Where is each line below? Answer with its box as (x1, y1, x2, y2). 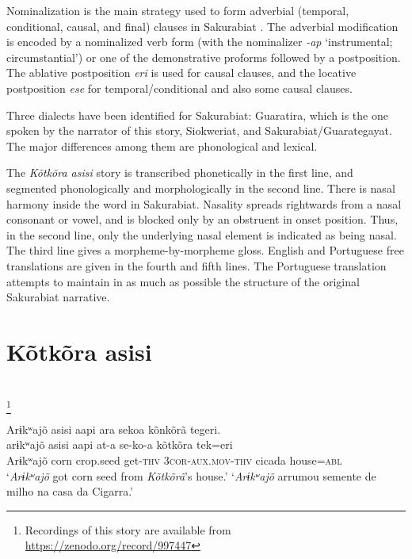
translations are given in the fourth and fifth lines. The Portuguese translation (6, 257, 387, 274)
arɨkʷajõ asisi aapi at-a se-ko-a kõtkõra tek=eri (6, 436, 233, 453)
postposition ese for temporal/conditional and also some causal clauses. (6, 79, 353, 96)
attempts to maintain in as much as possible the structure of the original (6, 273, 360, 289)
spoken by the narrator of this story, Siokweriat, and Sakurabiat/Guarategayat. (6, 122, 392, 139)
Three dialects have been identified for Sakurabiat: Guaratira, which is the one (6, 106, 388, 123)
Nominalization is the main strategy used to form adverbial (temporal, (6, 2, 349, 18)
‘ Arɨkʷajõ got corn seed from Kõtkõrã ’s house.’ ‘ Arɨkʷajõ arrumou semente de (6, 467, 376, 484)
